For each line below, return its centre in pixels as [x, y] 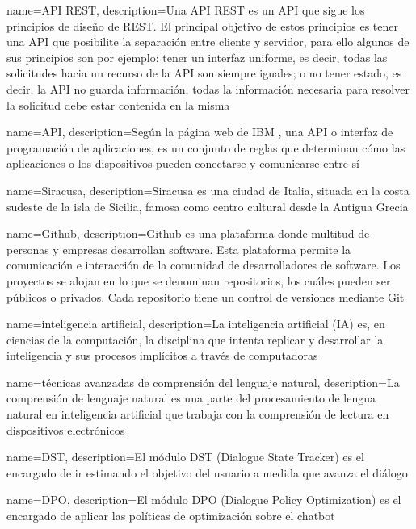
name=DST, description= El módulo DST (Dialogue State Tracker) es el [185, 457]
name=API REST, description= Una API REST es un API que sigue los [186, 10]
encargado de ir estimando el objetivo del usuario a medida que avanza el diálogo [207, 472]
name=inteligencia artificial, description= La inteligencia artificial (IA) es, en [196, 324]
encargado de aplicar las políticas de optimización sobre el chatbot [171, 516]
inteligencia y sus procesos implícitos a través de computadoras [162, 355]
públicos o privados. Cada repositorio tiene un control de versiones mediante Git [206, 296]
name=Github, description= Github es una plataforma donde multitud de [188, 233]
